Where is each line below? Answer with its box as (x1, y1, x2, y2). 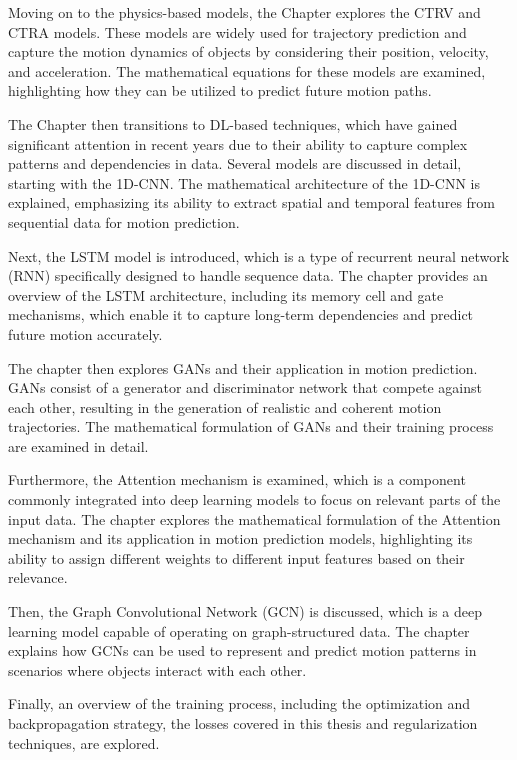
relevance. (8, 567, 68, 588)
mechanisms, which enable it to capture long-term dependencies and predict (8, 304, 474, 325)
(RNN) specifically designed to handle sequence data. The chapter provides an (8, 265, 488, 286)
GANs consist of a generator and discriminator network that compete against (8, 377, 482, 398)
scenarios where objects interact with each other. (8, 659, 307, 680)
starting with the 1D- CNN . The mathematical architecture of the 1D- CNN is (8, 172, 480, 193)
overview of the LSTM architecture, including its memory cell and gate (8, 284, 444, 305)
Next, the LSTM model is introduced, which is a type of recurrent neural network (8, 245, 510, 266)
